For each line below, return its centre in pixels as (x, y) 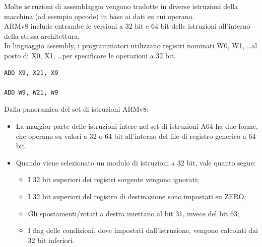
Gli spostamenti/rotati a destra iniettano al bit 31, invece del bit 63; (134, 213)
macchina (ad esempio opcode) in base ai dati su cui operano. (99, 16)
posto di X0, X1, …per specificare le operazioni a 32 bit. (90, 55)
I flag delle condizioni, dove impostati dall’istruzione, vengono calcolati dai (143, 230)
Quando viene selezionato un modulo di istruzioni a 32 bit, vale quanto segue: (136, 162)
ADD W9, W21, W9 (31, 92)
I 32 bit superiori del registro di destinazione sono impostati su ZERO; (137, 196)
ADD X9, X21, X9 (31, 73)
